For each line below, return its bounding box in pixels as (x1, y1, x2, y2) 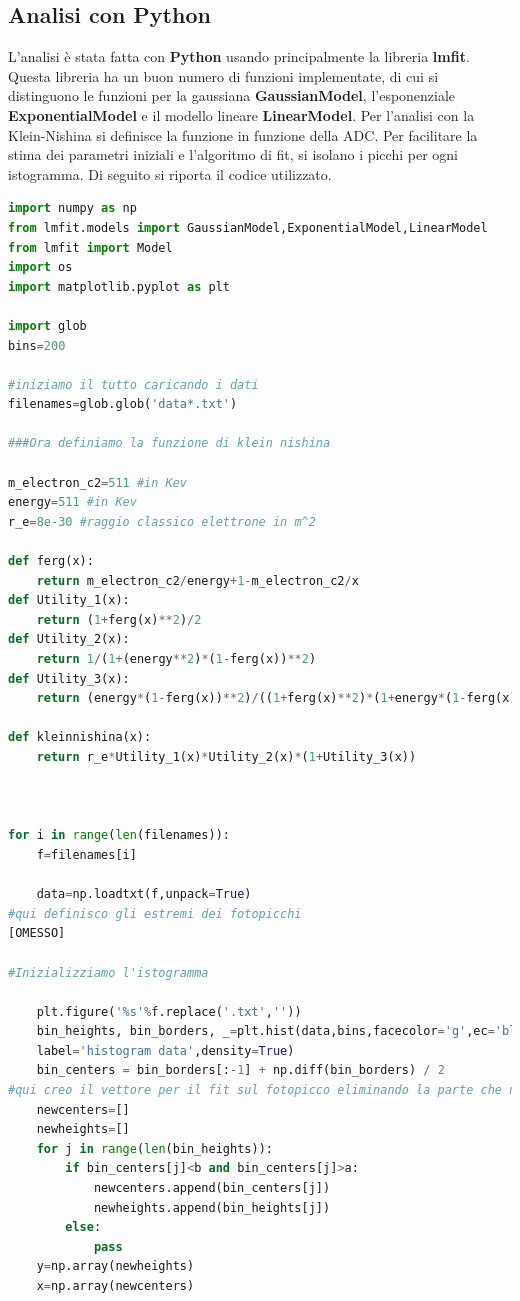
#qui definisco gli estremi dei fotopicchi (8, 906, 302, 921)
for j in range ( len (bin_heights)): (36, 1141, 273, 1156)
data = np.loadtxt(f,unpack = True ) (36, 887, 252, 902)
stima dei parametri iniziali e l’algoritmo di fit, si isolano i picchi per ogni (8, 144, 458, 165)
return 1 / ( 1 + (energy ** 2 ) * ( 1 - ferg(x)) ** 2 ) (36, 652, 317, 667)
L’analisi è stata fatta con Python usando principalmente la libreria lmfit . (8, 46, 470, 67)
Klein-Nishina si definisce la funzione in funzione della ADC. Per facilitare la (8, 124, 478, 145)
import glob (8, 318, 87, 333)
